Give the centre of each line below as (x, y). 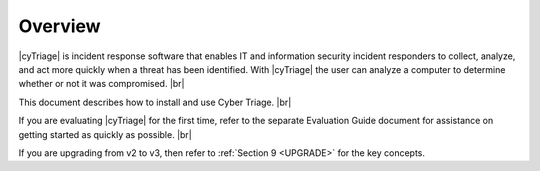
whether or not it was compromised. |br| (101, 84)
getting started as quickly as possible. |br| (105, 134)
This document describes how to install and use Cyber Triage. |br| (155, 102)
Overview (59, 26)
